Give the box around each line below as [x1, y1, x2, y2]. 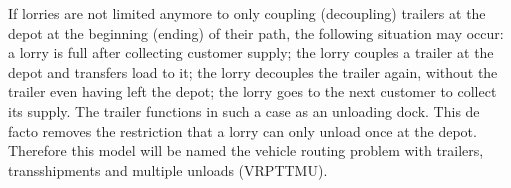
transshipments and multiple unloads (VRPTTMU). [8, 159, 328, 180]
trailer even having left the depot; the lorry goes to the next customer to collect [8, 81, 497, 102]
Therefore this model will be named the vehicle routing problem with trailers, [8, 140, 484, 161]
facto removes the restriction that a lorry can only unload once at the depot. [8, 120, 477, 141]
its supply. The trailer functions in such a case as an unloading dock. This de [8, 100, 480, 121]
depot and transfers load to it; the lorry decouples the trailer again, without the [8, 61, 498, 82]
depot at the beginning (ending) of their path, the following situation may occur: [8, 22, 504, 43]
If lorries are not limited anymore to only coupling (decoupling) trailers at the [8, 3, 486, 23]
